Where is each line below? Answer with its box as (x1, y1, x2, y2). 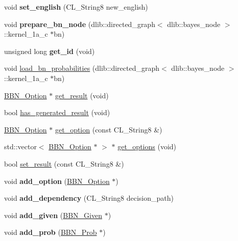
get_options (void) (117, 141, 177, 152)
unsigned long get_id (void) (4, 45, 95, 56)
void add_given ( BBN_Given (4, 209, 102, 220)
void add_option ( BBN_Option (4, 175, 110, 186)
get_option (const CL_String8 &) (55, 124, 162, 135)
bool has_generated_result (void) (4, 107, 110, 118)
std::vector (4, 141, 37, 152)
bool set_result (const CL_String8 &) (4, 158, 124, 169)
